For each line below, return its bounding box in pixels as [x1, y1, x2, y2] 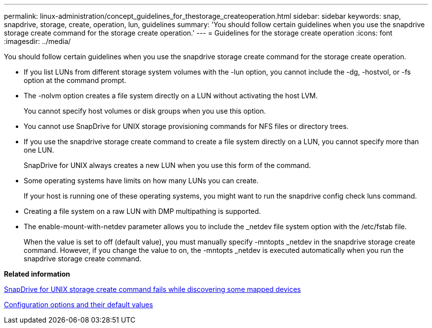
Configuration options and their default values [4, 300, 153, 309]
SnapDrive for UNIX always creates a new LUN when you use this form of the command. [24, 161, 311, 169]
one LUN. [24, 146, 54, 154]
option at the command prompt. [24, 76, 126, 84]
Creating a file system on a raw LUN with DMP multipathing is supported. [24, 207, 261, 215]
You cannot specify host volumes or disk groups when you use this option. [24, 107, 266, 115]
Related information [4, 270, 71, 278]
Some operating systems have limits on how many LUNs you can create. [24, 176, 259, 185]
